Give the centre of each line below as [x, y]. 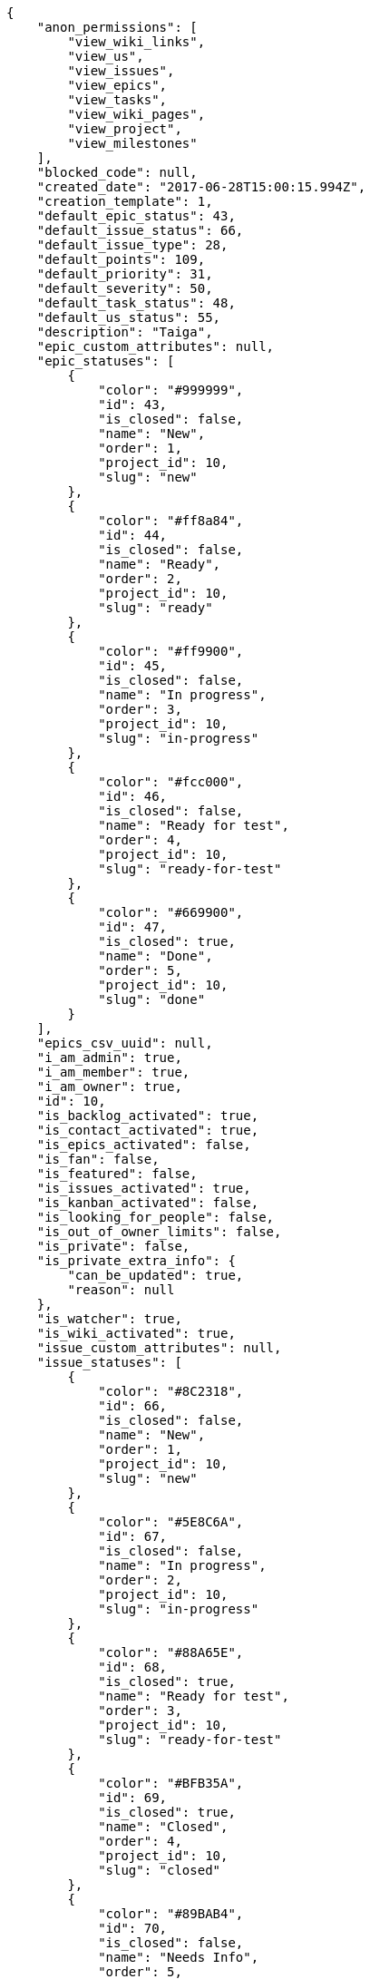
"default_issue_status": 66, [140, 230]
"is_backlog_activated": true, [148, 1116]
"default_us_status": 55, [129, 317]
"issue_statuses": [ [109, 1362]
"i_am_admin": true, [109, 1058]
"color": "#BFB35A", [171, 1783]
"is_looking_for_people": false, [156, 1217]
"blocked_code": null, [117, 172]
